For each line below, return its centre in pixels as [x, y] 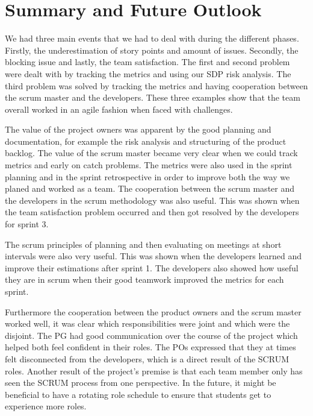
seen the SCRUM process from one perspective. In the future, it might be [141, 383]
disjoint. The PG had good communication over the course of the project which [151, 335]
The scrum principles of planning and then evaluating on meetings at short [143, 244]
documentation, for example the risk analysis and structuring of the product [146, 141]
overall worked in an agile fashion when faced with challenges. [119, 109]
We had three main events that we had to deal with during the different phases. [152, 38]
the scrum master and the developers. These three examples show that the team [153, 97]
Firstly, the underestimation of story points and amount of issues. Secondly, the [152, 50]
